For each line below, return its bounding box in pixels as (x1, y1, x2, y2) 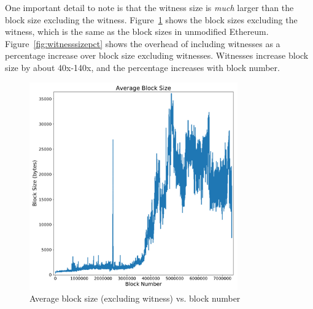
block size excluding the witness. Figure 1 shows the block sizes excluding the (5, 13, 298, 26)
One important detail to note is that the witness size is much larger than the (5, 1, 294, 13)
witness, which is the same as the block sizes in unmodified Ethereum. (5, 25, 269, 38)
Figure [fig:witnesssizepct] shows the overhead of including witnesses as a (5, 37, 280, 50)
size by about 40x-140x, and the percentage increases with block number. (5, 61, 280, 73)
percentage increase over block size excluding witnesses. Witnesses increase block (5, 49, 309, 62)
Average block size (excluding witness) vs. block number (29, 292, 241, 305)
